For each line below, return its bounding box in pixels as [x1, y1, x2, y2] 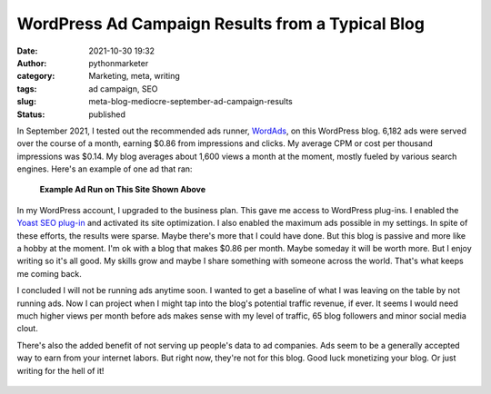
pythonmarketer [88, 57, 149, 68]
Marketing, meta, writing [88, 71, 181, 82]
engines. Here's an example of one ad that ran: [16, 163, 193, 174]
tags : [16, 83, 37, 94]
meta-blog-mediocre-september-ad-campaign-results [88, 96, 293, 107]
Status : [16, 109, 45, 120]
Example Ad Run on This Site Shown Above [39, 184, 206, 195]
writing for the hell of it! [16, 365, 105, 376]
